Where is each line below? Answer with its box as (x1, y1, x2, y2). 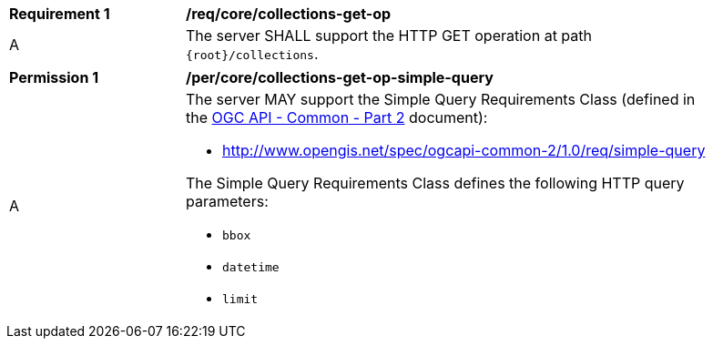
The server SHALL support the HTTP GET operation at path (186, 26, 592, 45)
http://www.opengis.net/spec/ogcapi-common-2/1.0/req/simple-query (222, 141, 706, 159)
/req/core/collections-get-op (186, 5, 392, 23)
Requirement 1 (9, 5, 110, 23)
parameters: (186, 192, 269, 210)
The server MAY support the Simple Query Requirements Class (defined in (186, 90, 696, 108)
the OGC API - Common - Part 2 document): (186, 108, 488, 127)
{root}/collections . (186, 45, 319, 63)
